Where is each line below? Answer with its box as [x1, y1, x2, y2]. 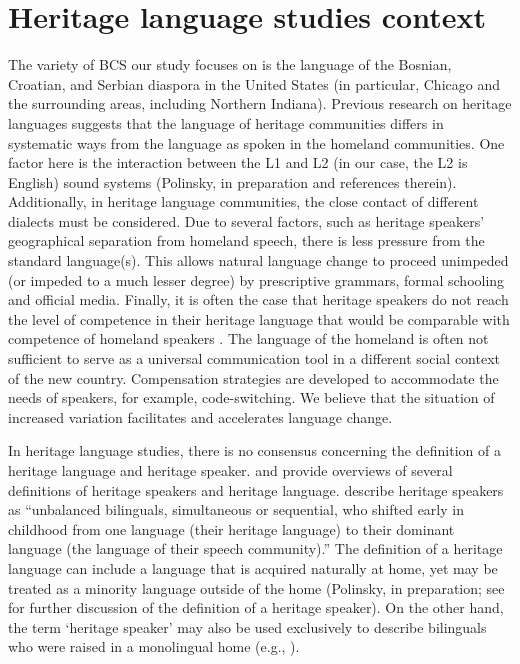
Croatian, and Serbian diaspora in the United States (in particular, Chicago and [8, 73, 500, 94]
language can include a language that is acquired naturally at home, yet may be [8, 557, 498, 578]
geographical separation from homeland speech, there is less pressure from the [8, 230, 485, 251]
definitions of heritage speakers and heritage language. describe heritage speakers [8, 479, 504, 500]
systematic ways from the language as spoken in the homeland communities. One [8, 132, 505, 153]
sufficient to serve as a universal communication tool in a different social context [8, 348, 501, 369]
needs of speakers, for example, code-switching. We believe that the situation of [8, 387, 495, 408]
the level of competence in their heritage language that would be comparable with [8, 308, 510, 329]
